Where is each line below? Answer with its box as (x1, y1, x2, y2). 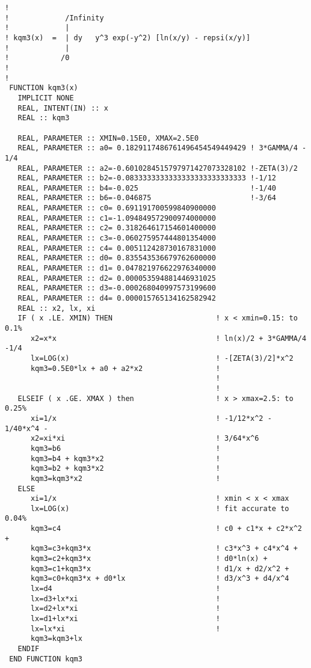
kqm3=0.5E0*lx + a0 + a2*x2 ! (30, 364, 220, 373)
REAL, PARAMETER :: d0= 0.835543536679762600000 (17, 254, 216, 263)
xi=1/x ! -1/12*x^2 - (30, 414, 272, 423)
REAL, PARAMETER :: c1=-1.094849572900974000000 (17, 213, 216, 222)
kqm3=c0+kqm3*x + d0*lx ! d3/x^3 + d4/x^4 (30, 574, 289, 583)
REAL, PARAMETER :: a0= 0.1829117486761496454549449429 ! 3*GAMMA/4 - (17, 144, 307, 153)
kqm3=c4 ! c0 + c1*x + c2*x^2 (30, 524, 302, 533)
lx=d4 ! (30, 584, 220, 593)
